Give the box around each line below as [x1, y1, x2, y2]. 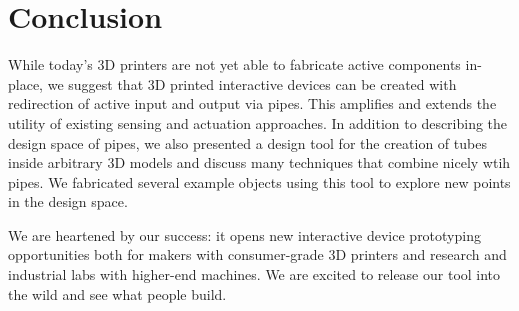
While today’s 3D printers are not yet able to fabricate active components [8, 54, 461, 75]
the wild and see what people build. [8, 283, 227, 304]
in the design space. [8, 191, 128, 212]
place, [8, 73, 43, 94]
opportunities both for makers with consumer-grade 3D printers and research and [8, 244, 507, 265]
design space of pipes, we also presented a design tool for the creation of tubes [8, 132, 487, 153]
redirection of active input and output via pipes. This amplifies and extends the [8, 93, 497, 114]
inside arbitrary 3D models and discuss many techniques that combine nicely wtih [8, 152, 511, 173]
